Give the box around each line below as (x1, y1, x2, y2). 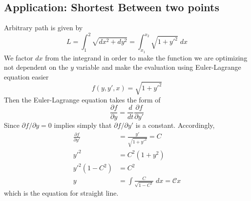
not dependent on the (4, 62, 68, 72)
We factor (4, 52, 33, 62)
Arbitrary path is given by (4, 22, 83, 33)
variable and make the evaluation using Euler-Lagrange (76, 62, 241, 72)
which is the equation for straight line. (4, 188, 119, 198)
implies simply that (54, 120, 112, 130)
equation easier (4, 71, 49, 81)
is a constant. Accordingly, (135, 120, 215, 130)
